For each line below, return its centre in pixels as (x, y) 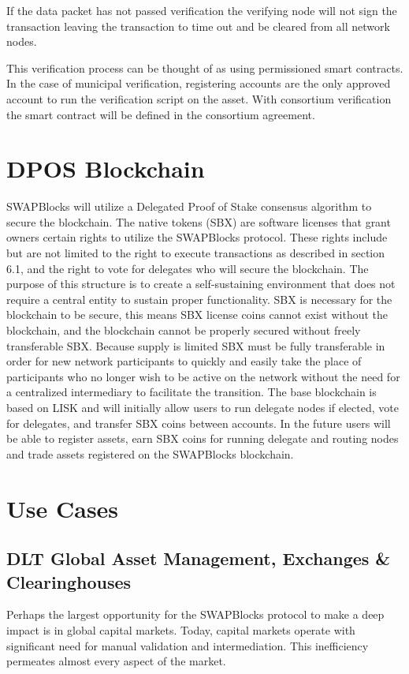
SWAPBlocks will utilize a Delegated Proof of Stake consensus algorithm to (189, 206)
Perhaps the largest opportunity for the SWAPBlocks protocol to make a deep (195, 614)
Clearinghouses (69, 581)
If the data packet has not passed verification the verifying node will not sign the (202, 10)
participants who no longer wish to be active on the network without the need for (203, 376)
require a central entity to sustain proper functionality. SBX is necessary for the (199, 299)
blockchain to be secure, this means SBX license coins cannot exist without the (197, 315)
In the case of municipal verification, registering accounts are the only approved (199, 83)
